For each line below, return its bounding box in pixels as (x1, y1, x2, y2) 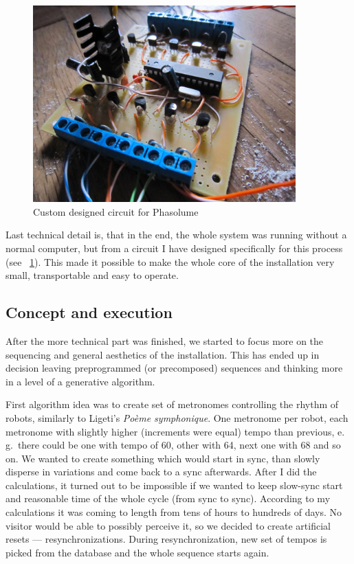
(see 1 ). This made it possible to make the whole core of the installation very (5, 254, 335, 269)
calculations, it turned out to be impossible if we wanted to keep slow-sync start (5, 477, 343, 492)
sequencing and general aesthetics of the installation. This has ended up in (5, 347, 320, 361)
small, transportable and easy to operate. (5, 268, 179, 282)
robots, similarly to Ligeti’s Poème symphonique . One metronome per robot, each (5, 410, 349, 425)
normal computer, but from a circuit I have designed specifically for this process (5, 240, 343, 255)
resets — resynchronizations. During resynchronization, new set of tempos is (5, 532, 327, 546)
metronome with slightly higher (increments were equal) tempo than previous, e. (5, 424, 345, 438)
